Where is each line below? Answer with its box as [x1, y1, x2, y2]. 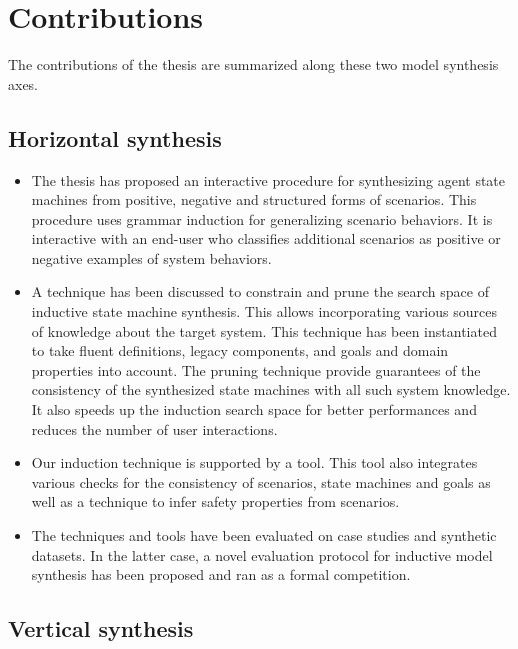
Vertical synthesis [8, 613, 194, 644]
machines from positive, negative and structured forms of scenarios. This [31, 189, 477, 210]
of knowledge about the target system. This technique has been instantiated [31, 320, 497, 341]
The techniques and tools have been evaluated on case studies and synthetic [31, 525, 497, 546]
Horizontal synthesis [8, 122, 222, 153]
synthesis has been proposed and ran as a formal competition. [31, 564, 411, 585]
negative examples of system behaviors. [31, 247, 272, 268]
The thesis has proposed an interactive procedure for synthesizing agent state [31, 169, 506, 190]
